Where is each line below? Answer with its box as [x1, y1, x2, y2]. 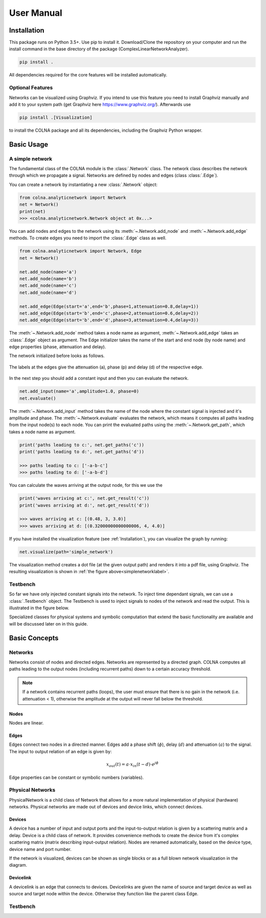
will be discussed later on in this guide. [9, 621, 88, 626]
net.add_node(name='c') [19, 283, 77, 289]
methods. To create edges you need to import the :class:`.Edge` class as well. [9, 235, 167, 241]
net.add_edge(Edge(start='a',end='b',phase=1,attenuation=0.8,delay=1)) [19, 303, 199, 309]
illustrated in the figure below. [9, 605, 69, 611]
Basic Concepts [9, 634, 59, 642]
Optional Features [9, 84, 53, 91]
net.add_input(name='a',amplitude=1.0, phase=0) [19, 389, 139, 394]
